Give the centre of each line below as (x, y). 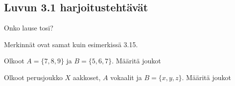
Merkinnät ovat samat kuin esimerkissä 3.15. (71, 44)
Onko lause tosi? (29, 28)
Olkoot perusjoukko (33, 77)
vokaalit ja (126, 77)
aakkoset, (87, 77)
